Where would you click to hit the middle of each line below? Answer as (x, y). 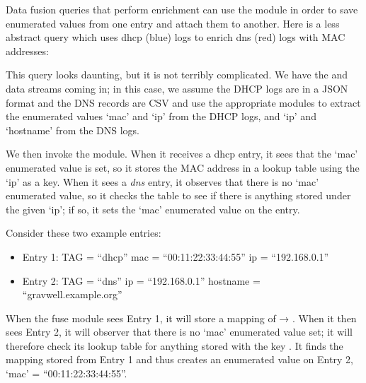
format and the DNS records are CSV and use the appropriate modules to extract (183, 102)
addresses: (27, 51)
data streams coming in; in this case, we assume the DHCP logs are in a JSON (177, 88)
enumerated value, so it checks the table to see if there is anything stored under (178, 195)
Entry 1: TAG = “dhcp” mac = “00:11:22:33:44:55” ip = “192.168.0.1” (176, 256)
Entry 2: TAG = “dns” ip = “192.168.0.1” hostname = (141, 280)
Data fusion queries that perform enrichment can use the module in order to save (182, 9)
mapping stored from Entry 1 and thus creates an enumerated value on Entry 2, (179, 359)
